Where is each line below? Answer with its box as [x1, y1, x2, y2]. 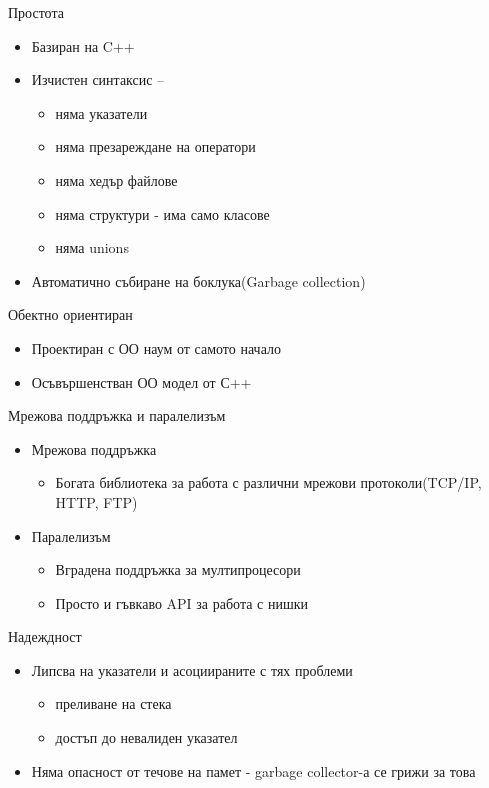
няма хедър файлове [55, 169, 178, 190]
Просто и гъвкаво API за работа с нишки [55, 592, 308, 613]
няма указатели [55, 102, 148, 123]
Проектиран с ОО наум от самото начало [31, 337, 281, 358]
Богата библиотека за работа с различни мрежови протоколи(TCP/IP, [55, 472, 482, 493]
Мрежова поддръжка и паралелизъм [8, 405, 226, 426]
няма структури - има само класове [55, 203, 270, 224]
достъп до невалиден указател [55, 727, 238, 748]
